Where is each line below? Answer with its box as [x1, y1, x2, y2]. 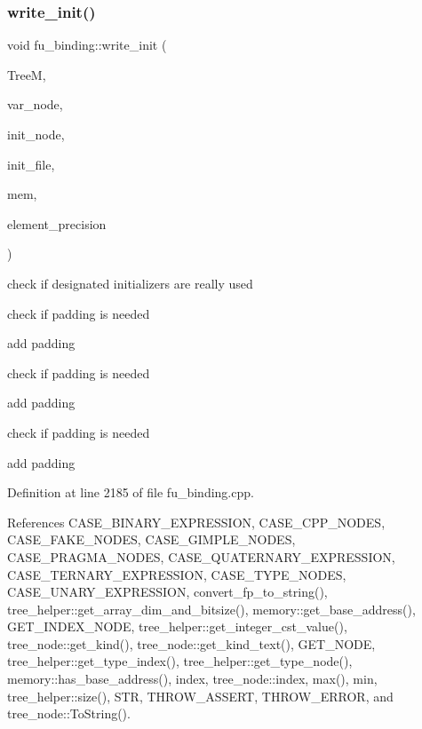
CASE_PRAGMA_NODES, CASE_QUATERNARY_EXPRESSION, [7, 547, 395, 566]
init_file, [7, 155, 55, 173]
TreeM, [7, 65, 46, 83]
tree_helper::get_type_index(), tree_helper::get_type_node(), [7, 652, 353, 670]
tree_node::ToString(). [7, 704, 131, 723]
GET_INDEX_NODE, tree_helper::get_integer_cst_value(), [7, 617, 347, 636]
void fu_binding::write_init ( [7, 36, 167, 54]
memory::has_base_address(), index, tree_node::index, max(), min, [7, 670, 378, 688]
